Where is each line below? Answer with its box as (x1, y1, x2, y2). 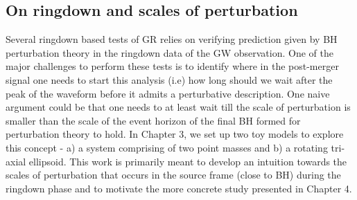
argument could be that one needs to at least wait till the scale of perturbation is (6, 100, 351, 114)
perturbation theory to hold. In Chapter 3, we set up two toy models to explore (6, 127, 344, 141)
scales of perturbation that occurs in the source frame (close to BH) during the (6, 167, 341, 182)
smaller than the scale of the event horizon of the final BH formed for (6, 113, 301, 127)
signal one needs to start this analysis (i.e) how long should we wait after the (6, 72, 333, 87)
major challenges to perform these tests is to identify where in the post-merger (6, 59, 339, 73)
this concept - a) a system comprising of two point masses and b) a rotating (6, 140, 328, 154)
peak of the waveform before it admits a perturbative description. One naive (6, 86, 330, 100)
